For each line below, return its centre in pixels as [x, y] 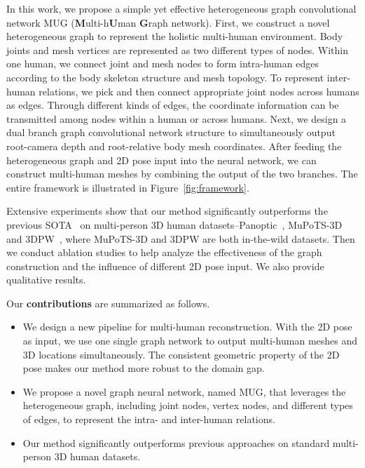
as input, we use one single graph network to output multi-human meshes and [190, 341]
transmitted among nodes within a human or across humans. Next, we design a [177, 118]
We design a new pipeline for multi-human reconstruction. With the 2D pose [187, 327]
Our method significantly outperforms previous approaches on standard [176, 442]
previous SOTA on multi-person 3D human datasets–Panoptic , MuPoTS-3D [174, 224]
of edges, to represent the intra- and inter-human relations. [149, 419]
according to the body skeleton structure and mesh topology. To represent [165, 77]
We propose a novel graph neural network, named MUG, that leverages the [184, 391]
